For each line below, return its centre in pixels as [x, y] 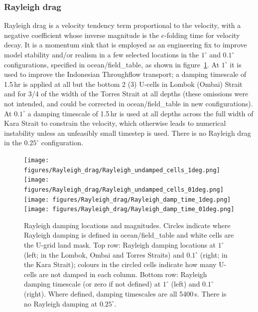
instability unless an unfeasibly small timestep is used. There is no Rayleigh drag [128, 133]
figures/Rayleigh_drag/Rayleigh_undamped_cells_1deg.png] [122, 170]
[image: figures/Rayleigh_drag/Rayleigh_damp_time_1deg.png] [128, 199]
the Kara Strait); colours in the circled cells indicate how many [120, 264]
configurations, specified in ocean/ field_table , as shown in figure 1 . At [112, 64]
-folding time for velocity [202, 35]
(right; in [214, 254]
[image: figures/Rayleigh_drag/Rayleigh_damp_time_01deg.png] [129, 209]
